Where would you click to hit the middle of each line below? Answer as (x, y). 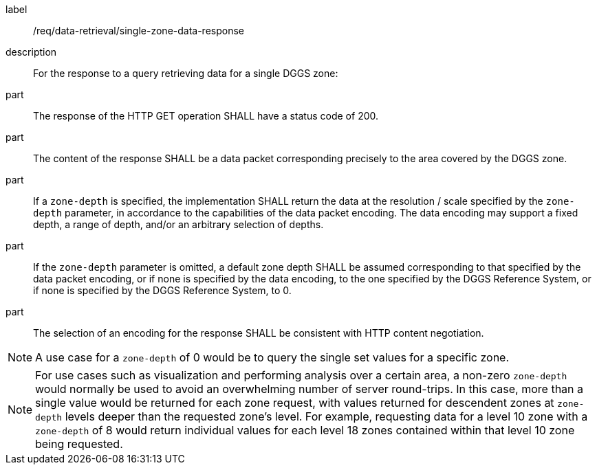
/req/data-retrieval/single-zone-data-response (139, 31)
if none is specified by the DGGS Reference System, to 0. (162, 290)
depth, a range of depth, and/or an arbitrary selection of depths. (178, 224)
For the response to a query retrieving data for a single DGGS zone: (186, 73)
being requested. (79, 444)
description (31, 52)
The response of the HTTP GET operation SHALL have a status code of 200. (206, 116)
